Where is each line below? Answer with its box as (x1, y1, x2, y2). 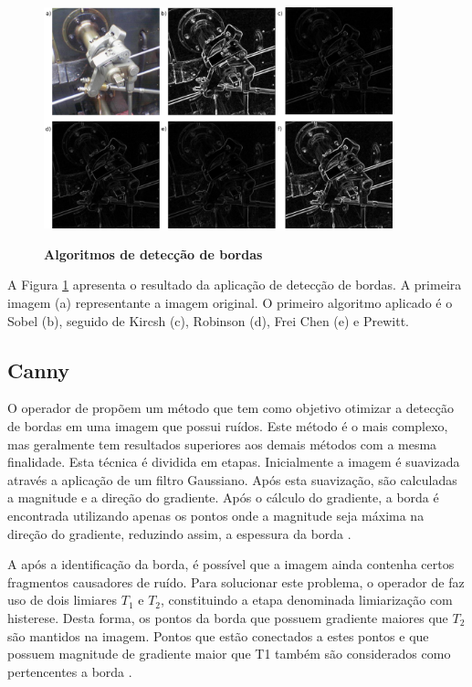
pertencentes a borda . (7, 661, 132, 681)
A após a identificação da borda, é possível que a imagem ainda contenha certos (7, 555, 455, 574)
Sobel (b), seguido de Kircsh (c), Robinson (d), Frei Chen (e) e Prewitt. (7, 311, 410, 330)
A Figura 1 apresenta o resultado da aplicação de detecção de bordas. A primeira (7, 275, 462, 294)
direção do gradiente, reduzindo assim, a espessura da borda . (7, 523, 351, 543)
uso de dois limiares (7, 590, 118, 609)
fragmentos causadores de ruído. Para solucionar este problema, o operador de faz (7, 572, 465, 591)
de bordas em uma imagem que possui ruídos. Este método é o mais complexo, (7, 416, 448, 435)
